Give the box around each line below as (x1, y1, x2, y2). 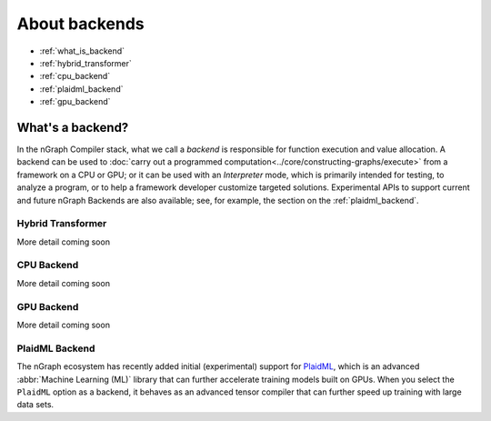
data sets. (16, 399, 55, 410)
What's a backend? (16, 119, 129, 135)
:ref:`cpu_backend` (39, 71, 111, 82)
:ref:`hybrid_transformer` (39, 57, 132, 68)
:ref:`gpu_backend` (39, 96, 111, 107)
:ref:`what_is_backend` (39, 45, 125, 56)
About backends (16, 14, 145, 34)
